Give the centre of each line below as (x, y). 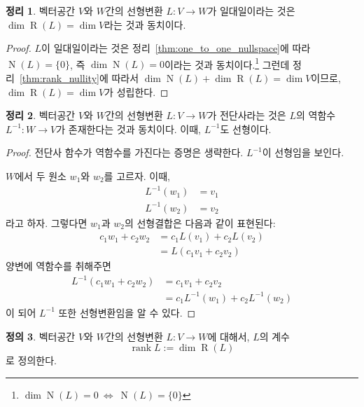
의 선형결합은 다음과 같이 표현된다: (200, 222)
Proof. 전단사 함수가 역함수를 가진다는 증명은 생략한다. (125, 152)
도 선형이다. (246, 129)
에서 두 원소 (41, 176)
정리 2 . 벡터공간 (41, 115)
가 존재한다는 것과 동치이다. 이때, (128, 129)
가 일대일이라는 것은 (251, 11)
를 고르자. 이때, (137, 176)
